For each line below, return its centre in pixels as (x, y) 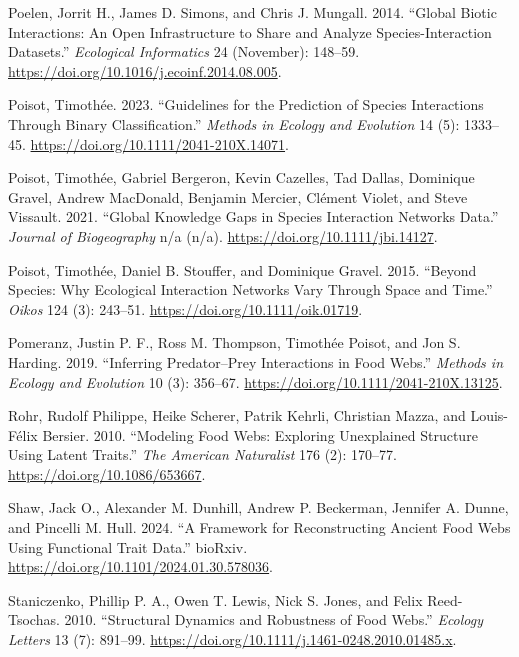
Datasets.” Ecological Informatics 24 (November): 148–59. (184, 51)
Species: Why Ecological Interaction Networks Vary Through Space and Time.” (250, 289)
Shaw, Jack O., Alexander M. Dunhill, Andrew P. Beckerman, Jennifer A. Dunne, (258, 507)
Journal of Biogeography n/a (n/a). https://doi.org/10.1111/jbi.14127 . (223, 235)
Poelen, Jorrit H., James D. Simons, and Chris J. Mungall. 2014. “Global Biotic (252, 12)
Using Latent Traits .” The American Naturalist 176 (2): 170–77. (202, 454)
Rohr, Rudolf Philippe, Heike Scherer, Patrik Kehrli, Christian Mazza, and (237, 415)
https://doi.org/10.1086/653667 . (107, 473)
